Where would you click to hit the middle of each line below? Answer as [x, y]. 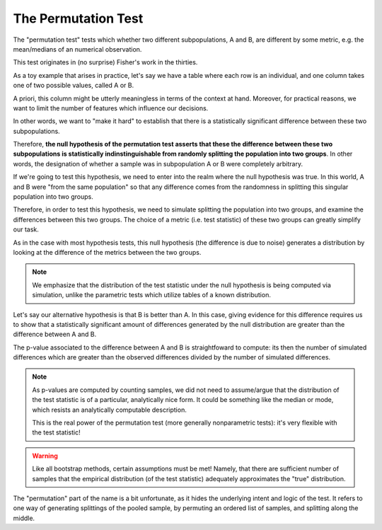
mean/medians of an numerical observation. [77, 49]
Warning [45, 456]
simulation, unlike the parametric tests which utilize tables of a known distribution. [152, 295]
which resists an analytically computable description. [109, 410]
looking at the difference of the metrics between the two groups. [107, 252]
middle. [24, 518]
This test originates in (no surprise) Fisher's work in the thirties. [105, 62]
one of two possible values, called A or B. [74, 86]
